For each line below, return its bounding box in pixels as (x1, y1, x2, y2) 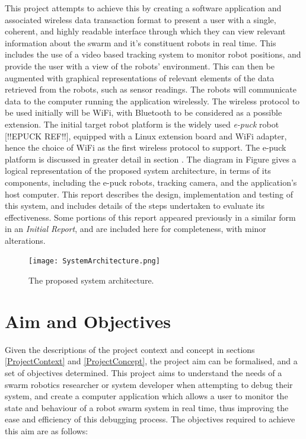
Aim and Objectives (5, 308, 171, 333)
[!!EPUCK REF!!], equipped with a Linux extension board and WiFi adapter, (5, 129, 287, 142)
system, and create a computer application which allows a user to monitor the (5, 390, 288, 402)
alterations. (5, 234, 46, 246)
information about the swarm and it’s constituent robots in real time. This (5, 36, 276, 49)
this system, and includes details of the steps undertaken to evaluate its (5, 199, 265, 212)
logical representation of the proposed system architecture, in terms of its (5, 164, 271, 177)
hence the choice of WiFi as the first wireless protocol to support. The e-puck (5, 141, 286, 154)
